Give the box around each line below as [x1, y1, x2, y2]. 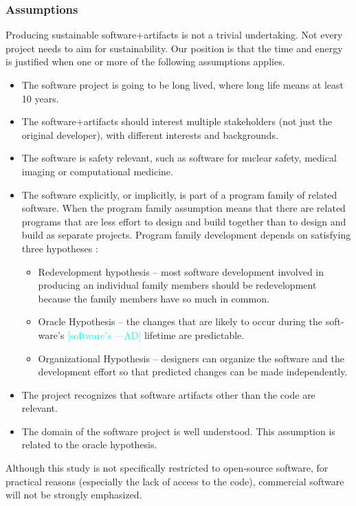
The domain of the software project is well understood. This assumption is [21, 423, 335, 438]
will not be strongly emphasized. [5, 487, 142, 502]
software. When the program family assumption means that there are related [21, 201, 346, 215]
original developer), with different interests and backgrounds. [21, 127, 278, 142]
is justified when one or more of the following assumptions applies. [5, 54, 285, 69]
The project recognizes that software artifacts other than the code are [21, 387, 315, 401]
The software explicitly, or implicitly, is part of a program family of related [21, 187, 337, 201]
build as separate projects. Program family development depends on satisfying [21, 228, 351, 242]
